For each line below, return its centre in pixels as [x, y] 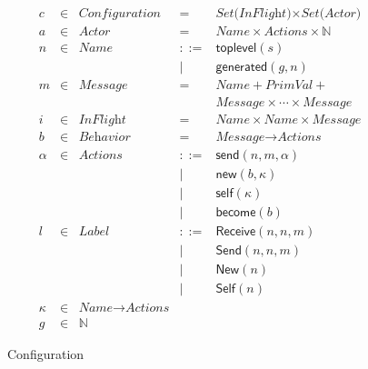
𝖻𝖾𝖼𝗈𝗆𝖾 [236, 213]
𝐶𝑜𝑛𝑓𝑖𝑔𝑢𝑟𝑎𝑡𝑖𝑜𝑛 [120, 14]
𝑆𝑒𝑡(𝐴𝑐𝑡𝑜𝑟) [331, 14]
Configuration [46, 353]
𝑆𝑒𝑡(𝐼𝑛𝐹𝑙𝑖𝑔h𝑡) [254, 14]
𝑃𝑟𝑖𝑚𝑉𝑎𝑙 [289, 86]
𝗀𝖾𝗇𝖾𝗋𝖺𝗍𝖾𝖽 [242, 68]
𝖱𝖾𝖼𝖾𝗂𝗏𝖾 [236, 232]
